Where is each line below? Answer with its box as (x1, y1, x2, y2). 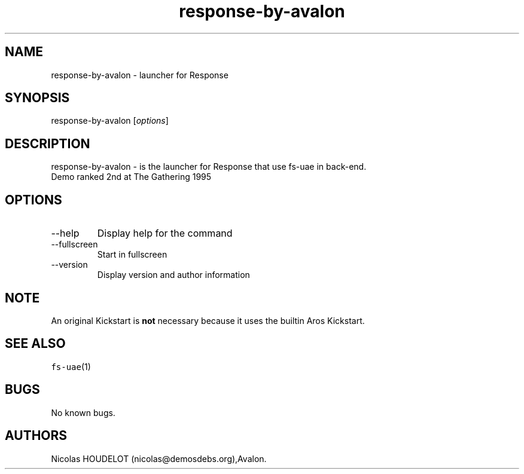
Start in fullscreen (97, 249, 167, 260)
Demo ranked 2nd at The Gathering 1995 (51, 172, 212, 182)
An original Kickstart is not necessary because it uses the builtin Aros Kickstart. (51, 315, 365, 326)
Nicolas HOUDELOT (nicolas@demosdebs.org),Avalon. (51, 453, 267, 464)
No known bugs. (51, 407, 115, 418)
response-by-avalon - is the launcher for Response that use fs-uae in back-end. (51, 161, 367, 172)
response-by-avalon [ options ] (51, 115, 169, 126)
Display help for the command (97, 227, 233, 240)
